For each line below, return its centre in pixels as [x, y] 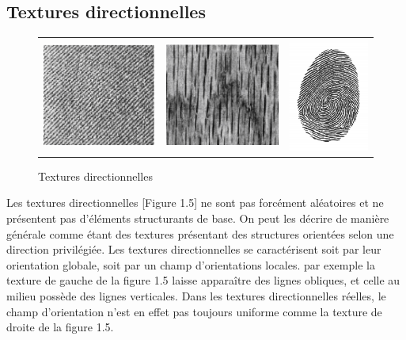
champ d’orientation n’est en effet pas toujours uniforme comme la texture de [194, 311]
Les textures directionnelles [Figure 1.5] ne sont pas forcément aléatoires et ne [195, 202]
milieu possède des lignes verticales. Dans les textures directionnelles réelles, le [196, 295]
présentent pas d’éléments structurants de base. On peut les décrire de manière [198, 218]
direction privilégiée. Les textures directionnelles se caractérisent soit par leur [194, 249]
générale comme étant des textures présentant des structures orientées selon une [200, 233]
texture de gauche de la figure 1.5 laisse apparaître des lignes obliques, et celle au [203, 280]
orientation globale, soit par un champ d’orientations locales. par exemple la [191, 264]
